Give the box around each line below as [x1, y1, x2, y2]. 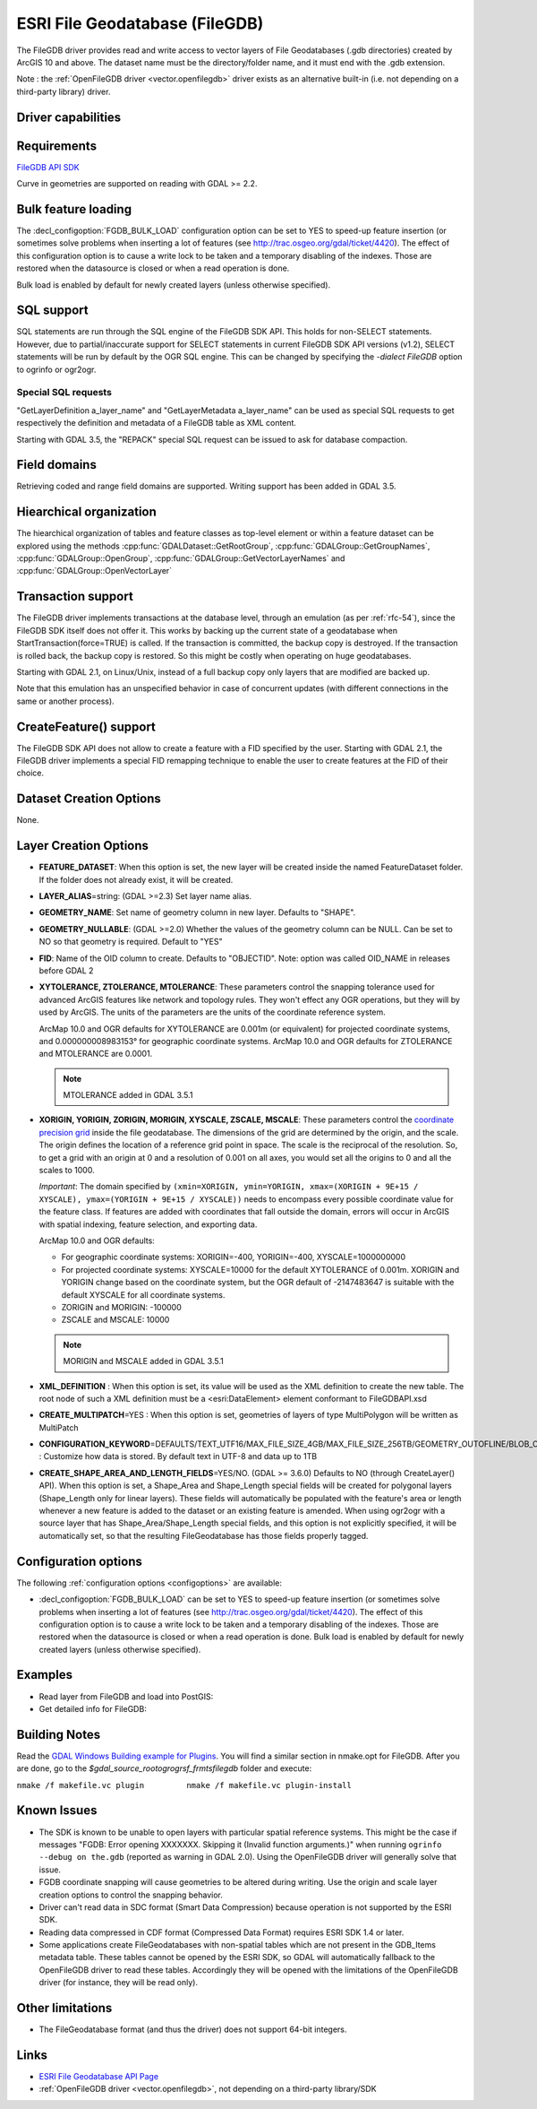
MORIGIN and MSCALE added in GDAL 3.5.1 [63, 1356, 224, 1367]
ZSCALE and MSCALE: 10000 [61, 1314, 170, 1326]
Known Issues [16, 1802, 98, 1819]
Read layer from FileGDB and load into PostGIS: [38, 1690, 214, 1702]
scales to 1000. [38, 1165, 95, 1176]
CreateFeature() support [16, 719, 157, 734]
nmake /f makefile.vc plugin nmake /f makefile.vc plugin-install [16, 1780, 353, 1790]
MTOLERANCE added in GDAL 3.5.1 [63, 1090, 193, 1101]
